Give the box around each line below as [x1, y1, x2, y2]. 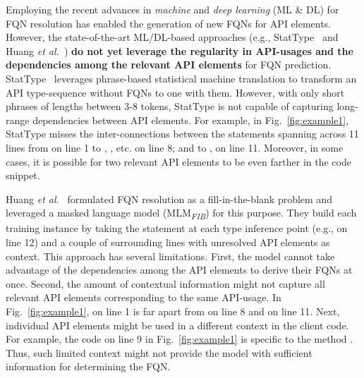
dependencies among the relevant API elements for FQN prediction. [6, 57, 332, 72]
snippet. [6, 168, 40, 183]
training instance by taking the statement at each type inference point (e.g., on [6, 221, 348, 236]
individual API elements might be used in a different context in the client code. [6, 317, 349, 332]
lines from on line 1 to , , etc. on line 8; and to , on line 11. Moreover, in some [6, 140, 344, 154]
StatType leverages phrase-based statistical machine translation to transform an [6, 71, 357, 85]
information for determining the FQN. [6, 359, 171, 374]
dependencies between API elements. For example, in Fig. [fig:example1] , [32, 112, 349, 127]
